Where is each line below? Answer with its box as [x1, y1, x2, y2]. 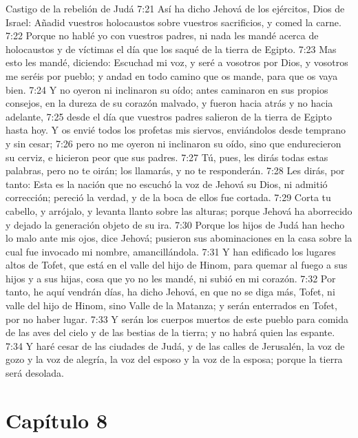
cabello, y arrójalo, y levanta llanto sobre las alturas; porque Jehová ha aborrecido [6, 203, 352, 218]
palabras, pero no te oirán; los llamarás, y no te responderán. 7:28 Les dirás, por [6, 163, 345, 178]
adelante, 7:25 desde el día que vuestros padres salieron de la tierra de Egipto [6, 109, 333, 123]
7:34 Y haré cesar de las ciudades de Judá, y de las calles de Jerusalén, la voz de [6, 338, 345, 353]
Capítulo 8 [6, 406, 108, 434]
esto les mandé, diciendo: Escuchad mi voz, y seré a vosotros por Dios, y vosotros [6, 55, 348, 70]
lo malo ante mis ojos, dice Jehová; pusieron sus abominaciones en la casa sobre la [6, 231, 352, 245]
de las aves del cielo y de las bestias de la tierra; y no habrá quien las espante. [6, 325, 335, 340]
